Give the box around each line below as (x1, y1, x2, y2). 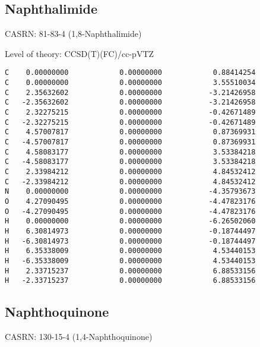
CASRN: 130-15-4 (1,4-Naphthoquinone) (5, 330, 153, 343)
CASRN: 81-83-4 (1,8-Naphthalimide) (5, 27, 142, 40)
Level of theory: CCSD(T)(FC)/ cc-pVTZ (5, 47, 154, 59)
